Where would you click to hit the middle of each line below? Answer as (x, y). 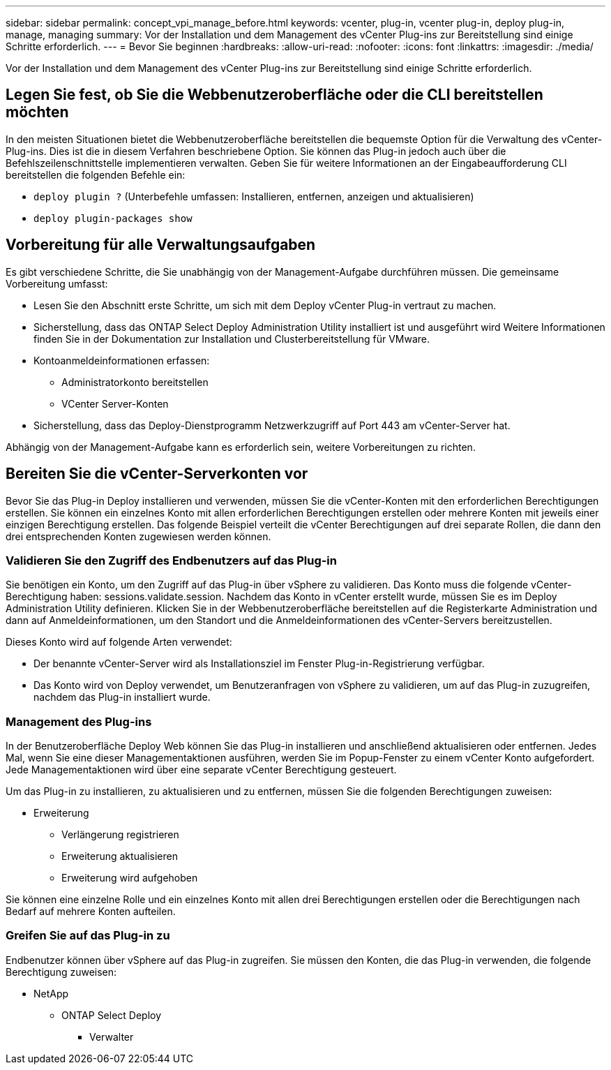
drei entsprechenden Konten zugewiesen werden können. (138, 536)
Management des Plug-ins (79, 721)
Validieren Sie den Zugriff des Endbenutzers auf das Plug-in (171, 560)
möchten (37, 112)
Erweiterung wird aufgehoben (130, 878)
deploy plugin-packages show (113, 218)
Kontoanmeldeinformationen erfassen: (122, 360)
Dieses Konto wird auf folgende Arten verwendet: (119, 642)
